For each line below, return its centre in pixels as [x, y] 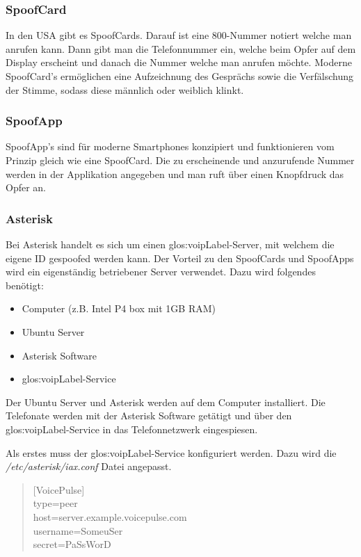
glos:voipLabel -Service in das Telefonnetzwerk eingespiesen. [132, 429]
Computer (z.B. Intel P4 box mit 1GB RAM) [119, 308]
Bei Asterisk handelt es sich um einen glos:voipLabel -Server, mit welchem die [170, 244]
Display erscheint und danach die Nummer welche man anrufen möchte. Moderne [179, 62]
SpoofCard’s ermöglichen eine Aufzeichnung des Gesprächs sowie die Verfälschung [180, 76]
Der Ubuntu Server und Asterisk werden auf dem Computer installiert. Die [166, 402]
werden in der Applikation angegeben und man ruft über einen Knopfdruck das [175, 173]
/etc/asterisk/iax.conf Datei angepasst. [89, 466]
